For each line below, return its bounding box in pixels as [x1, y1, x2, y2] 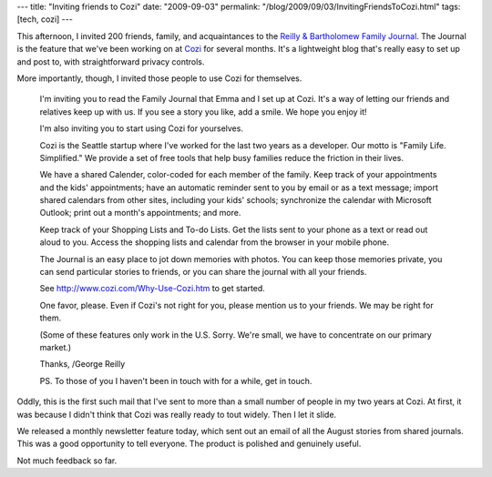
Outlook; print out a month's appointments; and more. [39, 208, 241, 218]
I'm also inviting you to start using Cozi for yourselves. [39, 123, 243, 134]
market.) [39, 341, 72, 352]
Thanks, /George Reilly [39, 359, 126, 370]
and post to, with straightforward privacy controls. [16, 56, 205, 67]
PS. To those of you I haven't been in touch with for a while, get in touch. [39, 375, 313, 386]
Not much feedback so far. [16, 455, 118, 466]
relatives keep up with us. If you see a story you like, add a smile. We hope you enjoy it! [39, 106, 368, 117]
